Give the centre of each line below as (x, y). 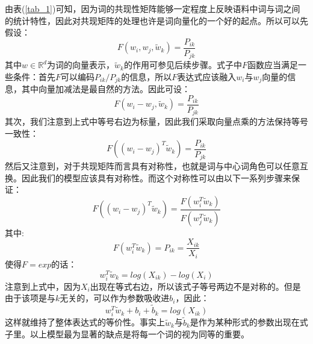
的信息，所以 (147, 76)
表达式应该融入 (207, 76)
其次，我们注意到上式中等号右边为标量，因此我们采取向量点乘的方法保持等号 (156, 121)
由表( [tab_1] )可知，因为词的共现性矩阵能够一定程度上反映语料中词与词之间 (153, 8)
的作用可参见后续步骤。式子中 (183, 65)
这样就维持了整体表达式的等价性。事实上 (85, 322)
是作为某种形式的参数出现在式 (249, 322)
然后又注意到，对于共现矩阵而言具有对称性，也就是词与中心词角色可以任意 (152, 166)
